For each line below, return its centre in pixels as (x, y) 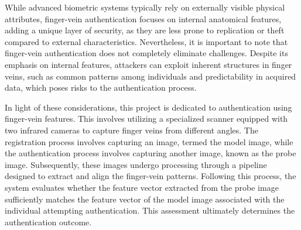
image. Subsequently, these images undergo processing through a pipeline (136, 164)
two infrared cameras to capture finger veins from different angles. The (131, 130)
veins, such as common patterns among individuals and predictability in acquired (150, 76)
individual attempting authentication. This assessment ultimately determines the (150, 210)
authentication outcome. (48, 222)
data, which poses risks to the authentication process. (101, 87)
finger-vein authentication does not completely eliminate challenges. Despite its (146, 53)
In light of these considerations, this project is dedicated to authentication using (148, 107)
